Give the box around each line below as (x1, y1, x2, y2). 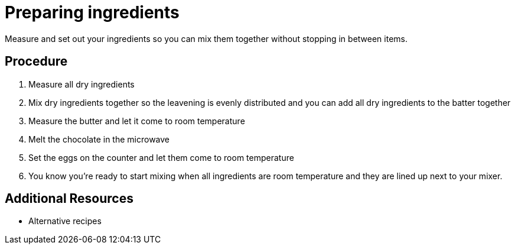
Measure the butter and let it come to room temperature (28, 115, 245, 126)
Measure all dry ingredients (28, 79, 135, 89)
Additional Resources (5, 191, 133, 206)
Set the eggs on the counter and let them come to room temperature (28, 152, 294, 163)
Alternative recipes (28, 216, 102, 227)
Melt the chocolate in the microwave (28, 134, 170, 144)
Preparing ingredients (5, 2, 180, 22)
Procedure (5, 54, 68, 69)
